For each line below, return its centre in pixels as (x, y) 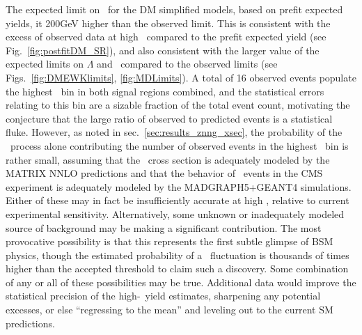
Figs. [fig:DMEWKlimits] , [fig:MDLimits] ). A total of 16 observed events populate (181, 77)
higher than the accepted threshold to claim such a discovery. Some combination (177, 268)
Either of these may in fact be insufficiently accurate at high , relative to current (178, 200)
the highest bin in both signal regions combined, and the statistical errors (165, 91)
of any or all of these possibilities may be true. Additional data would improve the (181, 282)
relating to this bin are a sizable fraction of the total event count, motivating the (178, 105)
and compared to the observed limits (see (187, 64)
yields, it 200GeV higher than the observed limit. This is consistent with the (168, 23)
